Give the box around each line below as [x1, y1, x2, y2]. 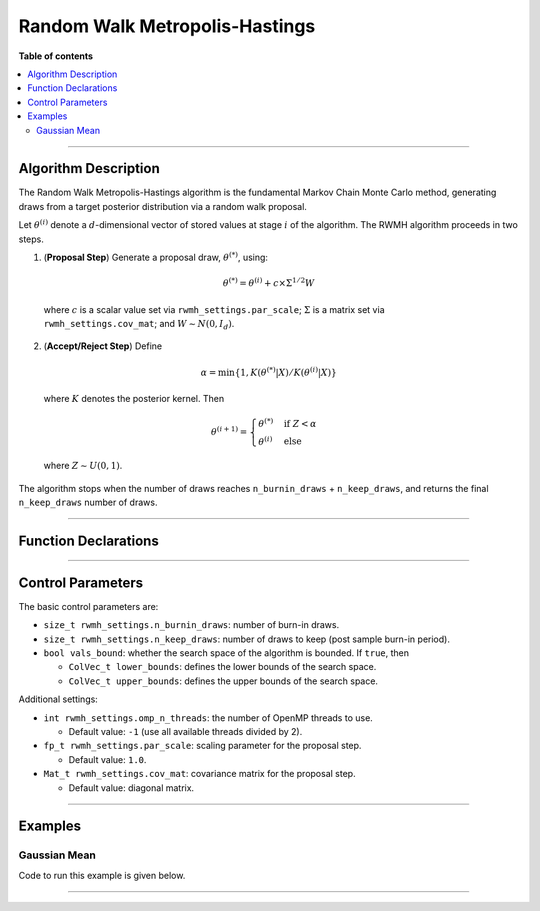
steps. [18, 233, 44, 245]
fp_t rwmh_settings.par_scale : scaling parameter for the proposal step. [43, 740, 362, 752]
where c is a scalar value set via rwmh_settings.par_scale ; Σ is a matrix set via [43, 303, 385, 315]
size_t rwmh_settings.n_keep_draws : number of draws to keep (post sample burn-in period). [43, 633, 450, 645]
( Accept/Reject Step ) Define [43, 340, 163, 352]
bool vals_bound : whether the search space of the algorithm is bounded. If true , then [43, 647, 410, 659]
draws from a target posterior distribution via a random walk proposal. [18, 200, 307, 212]
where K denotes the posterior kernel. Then [43, 392, 225, 404]
